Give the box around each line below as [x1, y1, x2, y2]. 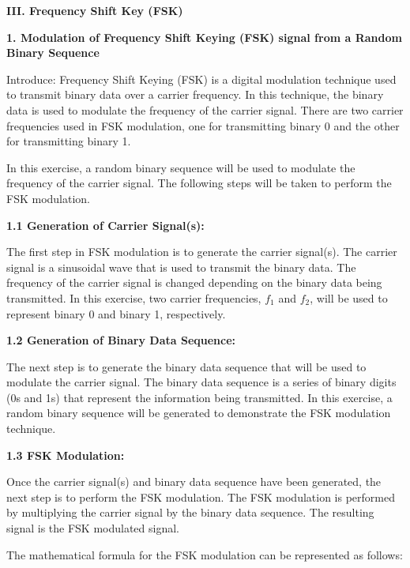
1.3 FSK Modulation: [6, 446, 125, 463]
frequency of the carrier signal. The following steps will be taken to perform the [6, 175, 392, 191]
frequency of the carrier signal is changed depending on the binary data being [6, 274, 382, 291]
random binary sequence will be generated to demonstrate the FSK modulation [6, 404, 391, 421]
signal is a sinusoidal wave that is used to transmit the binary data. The [6, 258, 356, 275]
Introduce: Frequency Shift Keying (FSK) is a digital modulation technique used [6, 70, 397, 87]
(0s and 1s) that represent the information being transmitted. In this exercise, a [6, 389, 393, 405]
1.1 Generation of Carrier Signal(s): [6, 216, 205, 233]
